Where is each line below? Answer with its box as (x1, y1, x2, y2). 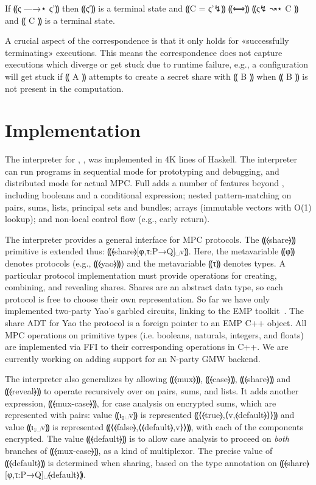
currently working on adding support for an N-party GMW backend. (5, 352, 261, 365)
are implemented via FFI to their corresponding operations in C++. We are (5, 340, 289, 353)
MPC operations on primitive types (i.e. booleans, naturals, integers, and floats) (5, 328, 304, 341)
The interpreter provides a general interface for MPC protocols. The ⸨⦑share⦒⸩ (5, 232, 296, 245)
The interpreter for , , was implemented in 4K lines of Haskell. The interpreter (5, 153, 297, 166)
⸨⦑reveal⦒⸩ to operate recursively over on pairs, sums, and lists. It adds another (5, 384, 299, 397)
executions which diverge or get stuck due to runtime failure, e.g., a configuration (5, 58, 309, 71)
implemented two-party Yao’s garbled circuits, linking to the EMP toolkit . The (5, 304, 304, 317)
